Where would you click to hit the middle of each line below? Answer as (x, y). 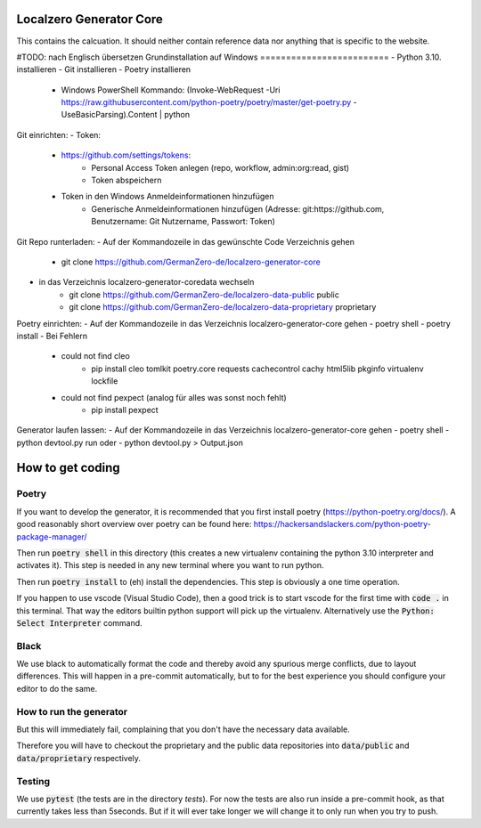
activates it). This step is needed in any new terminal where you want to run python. (170, 565)
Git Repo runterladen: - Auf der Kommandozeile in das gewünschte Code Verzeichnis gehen (186, 241)
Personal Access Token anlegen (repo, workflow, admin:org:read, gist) (220, 167)
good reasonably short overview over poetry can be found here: (134, 524)
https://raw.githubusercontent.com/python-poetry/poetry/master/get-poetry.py (206, 102)
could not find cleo (96, 356)
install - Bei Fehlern (52, 336)
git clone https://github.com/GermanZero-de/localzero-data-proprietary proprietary (223, 307)
